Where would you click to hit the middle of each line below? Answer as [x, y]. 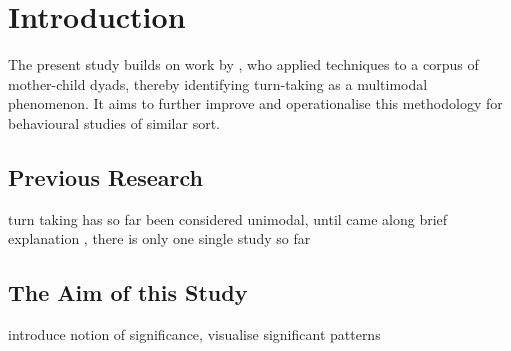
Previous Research [106, 176]
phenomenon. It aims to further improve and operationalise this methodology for [255, 103]
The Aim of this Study [128, 292]
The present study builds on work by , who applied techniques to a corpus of [243, 64]
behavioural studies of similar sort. [114, 122]
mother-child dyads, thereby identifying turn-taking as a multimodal [218, 83]
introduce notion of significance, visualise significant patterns [194, 334]
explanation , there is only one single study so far [159, 238]
